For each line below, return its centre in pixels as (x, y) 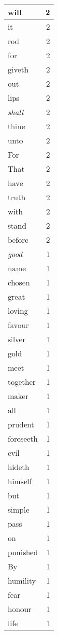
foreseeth (23, 438)
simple (19, 509)
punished (23, 552)
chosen (19, 282)
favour (18, 325)
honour (20, 609)
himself (20, 481)
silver (17, 339)
